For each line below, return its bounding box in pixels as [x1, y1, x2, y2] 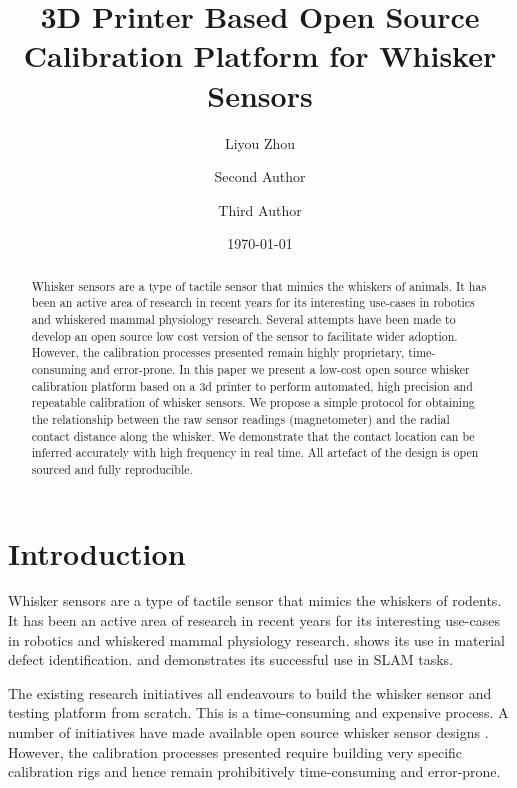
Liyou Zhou [224, 132, 296, 153]
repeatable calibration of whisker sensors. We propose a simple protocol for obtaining [31, 394, 475, 411]
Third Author [218, 199, 302, 220]
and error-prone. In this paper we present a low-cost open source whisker [90, 360, 470, 377]
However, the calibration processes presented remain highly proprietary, [31, 344, 405, 361]
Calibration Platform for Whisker [23, 35, 497, 76]
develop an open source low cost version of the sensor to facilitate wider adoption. [31, 327, 458, 344]
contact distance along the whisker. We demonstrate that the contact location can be [31, 427, 475, 444]
